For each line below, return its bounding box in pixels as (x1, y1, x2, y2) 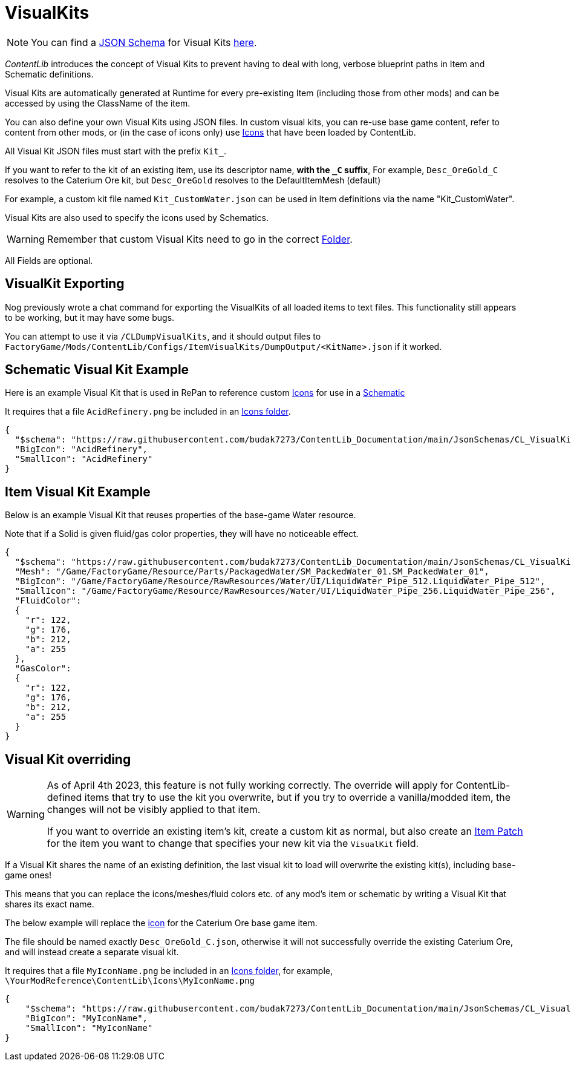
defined (47, 791, 82, 804)
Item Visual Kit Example (5, 484, 151, 499)
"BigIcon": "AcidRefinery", (15, 444, 148, 455)
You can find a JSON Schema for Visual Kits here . (31, 36, 257, 48)
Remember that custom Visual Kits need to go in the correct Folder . (47, 232, 353, 245)
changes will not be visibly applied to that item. (47, 803, 261, 816)
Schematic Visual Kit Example (5, 362, 189, 378)
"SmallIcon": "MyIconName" (25, 1023, 153, 1033)
